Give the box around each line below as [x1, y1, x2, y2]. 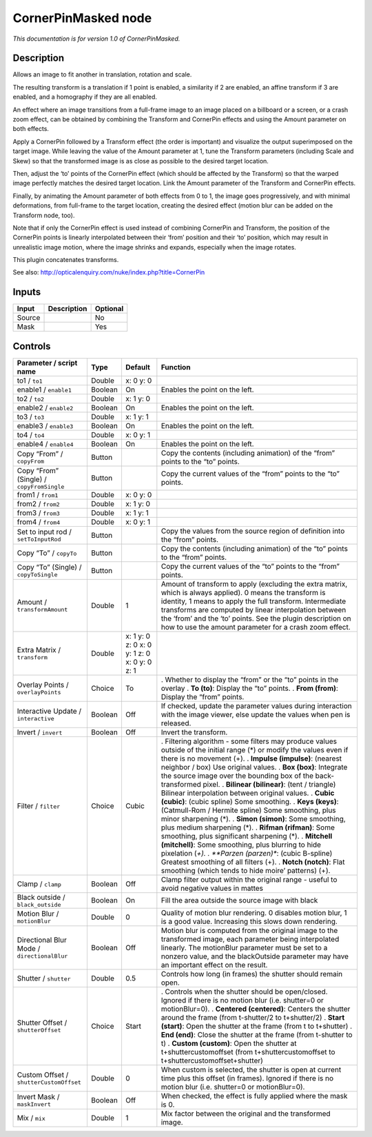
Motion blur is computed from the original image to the [161, 925, 338, 935]
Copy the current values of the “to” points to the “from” [161, 561, 340, 571]
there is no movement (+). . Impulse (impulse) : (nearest [161, 754, 342, 763]
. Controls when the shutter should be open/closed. [161, 987, 328, 996]
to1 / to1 [17, 376, 43, 385]
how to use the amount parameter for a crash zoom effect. [161, 622, 351, 632]
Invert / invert [17, 727, 63, 737]
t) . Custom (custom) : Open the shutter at [161, 1038, 297, 1048]
